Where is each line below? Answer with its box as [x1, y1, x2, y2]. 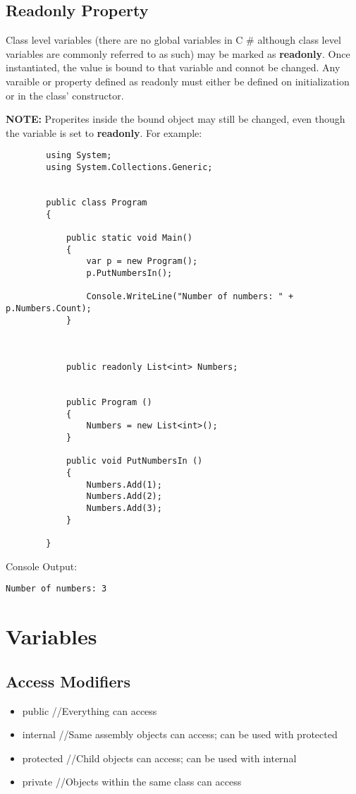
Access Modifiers [6, 670, 130, 692]
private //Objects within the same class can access [22, 774, 242, 789]
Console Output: [6, 558, 78, 573]
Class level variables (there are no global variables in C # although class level [6, 32, 341, 47]
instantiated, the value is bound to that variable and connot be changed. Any [6, 60, 340, 75]
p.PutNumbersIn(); [86, 267, 173, 278]
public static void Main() [66, 232, 192, 243]
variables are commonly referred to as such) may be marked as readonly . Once [6, 46, 350, 61]
